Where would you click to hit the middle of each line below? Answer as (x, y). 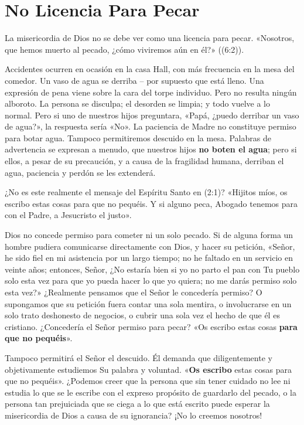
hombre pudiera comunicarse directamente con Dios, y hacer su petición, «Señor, (150, 246)
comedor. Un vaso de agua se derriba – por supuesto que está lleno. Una (134, 80)
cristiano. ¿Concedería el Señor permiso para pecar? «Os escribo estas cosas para (151, 326)
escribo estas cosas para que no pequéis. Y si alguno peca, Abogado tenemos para (151, 203)
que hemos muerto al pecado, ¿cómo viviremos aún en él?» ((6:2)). (124, 49)
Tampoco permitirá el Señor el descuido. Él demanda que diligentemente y (139, 357)
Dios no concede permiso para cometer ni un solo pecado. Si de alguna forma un (149, 235)
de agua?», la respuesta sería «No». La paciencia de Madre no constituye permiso (151, 126)
